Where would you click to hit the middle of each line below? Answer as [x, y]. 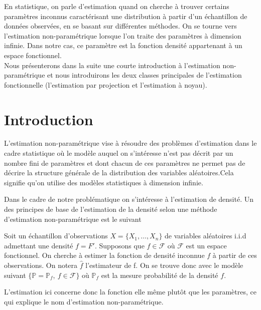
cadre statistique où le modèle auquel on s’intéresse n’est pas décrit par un [119, 153]
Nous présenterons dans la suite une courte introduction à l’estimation [112, 65]
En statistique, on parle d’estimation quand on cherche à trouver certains [117, 6]
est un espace [206, 245]
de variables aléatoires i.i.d [206, 236]
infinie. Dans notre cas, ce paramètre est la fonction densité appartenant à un [123, 45]
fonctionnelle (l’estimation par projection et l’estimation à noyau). [106, 84]
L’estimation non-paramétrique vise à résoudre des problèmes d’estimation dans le [130, 143]
